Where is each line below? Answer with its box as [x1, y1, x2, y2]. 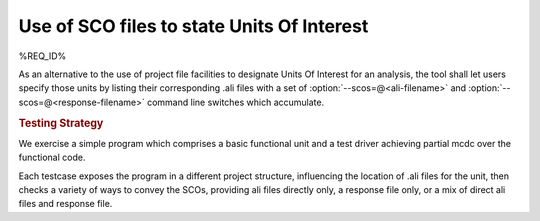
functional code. [18, 151, 86, 164]
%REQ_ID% [18, 50, 67, 62]
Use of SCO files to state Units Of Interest [18, 15, 369, 37]
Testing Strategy [18, 116, 104, 130]
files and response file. [18, 198, 113, 210]
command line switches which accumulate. [146, 96, 325, 108]
